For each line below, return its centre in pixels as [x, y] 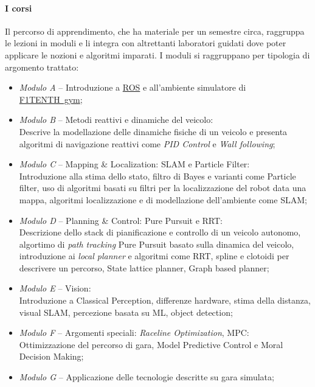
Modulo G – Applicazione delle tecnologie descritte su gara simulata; [147, 377]
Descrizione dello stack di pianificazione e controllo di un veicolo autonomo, [160, 232]
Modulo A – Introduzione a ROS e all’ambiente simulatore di [133, 87]
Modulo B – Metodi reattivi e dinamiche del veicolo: [116, 120]
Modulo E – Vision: [55, 288]
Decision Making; [51, 356]
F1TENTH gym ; [51, 99]
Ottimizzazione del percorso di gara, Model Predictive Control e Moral [151, 344]
